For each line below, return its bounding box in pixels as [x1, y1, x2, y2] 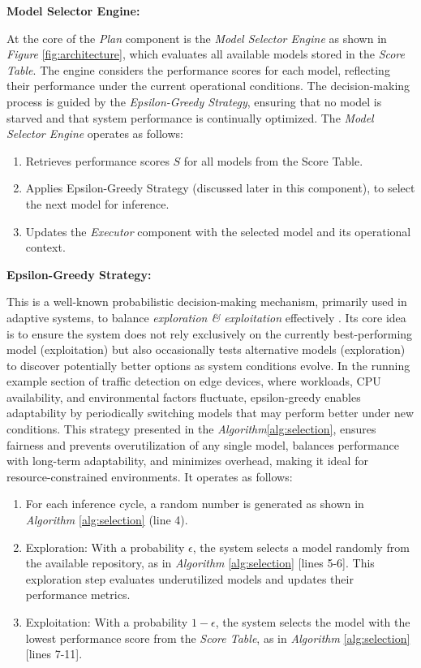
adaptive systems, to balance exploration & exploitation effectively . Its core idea [6, 308, 406, 325]
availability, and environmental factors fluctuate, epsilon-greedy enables [6, 388, 361, 405]
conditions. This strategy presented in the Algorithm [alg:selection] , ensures [6, 420, 376, 437]
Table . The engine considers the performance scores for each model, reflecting [6, 61, 390, 78]
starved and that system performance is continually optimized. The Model [6, 109, 374, 126]
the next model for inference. [25, 195, 170, 212]
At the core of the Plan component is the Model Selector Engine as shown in [6, 29, 387, 46]
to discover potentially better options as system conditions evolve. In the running [6, 356, 410, 373]
